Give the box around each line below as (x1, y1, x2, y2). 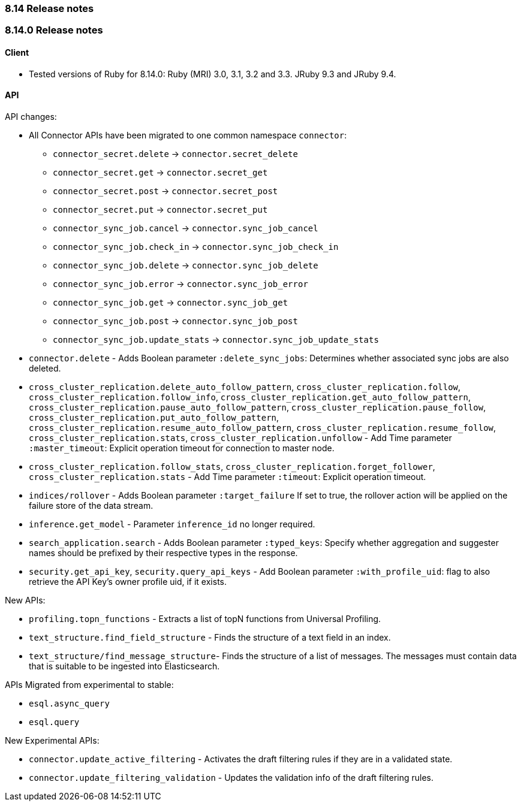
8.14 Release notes (5, 2, 94, 14)
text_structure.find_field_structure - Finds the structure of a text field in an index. (29, 632, 391, 642)
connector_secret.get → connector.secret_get (53, 167, 268, 177)
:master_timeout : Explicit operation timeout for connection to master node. (29, 442, 335, 453)
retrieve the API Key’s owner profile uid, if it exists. (29, 576, 227, 587)
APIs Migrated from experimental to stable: (5, 679, 174, 690)
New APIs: (5, 594, 46, 605)
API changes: (5, 111, 57, 122)
